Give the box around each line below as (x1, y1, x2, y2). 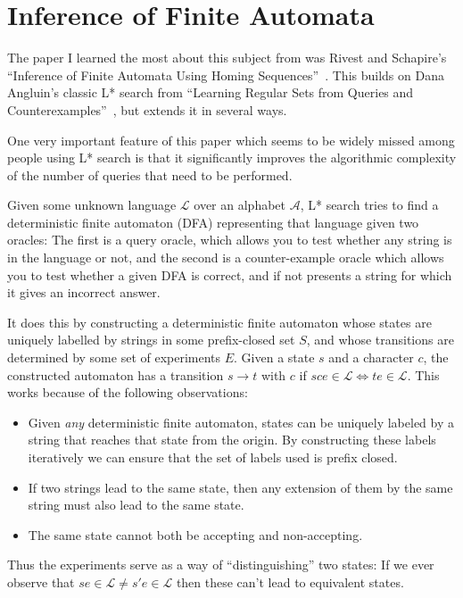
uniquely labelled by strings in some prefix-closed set (7, 330, 295, 349)
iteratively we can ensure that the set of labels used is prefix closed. (28, 448, 398, 466)
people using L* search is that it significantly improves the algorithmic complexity (7, 148, 457, 167)
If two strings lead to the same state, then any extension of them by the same (28, 478, 453, 496)
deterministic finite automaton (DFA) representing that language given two (7, 212, 419, 231)
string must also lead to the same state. (28, 495, 244, 514)
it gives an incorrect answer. (7, 283, 161, 302)
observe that (7, 572, 75, 591)
